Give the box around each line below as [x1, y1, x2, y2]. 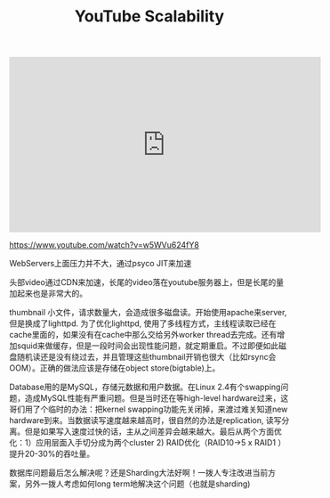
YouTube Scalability [74, 6, 225, 27]
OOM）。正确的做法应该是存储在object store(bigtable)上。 [9, 363, 221, 373]
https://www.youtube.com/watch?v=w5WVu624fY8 [9, 240, 200, 250]
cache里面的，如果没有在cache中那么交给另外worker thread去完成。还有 [9, 330, 278, 340]
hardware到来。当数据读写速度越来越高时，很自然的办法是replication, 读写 [9, 415, 282, 426]
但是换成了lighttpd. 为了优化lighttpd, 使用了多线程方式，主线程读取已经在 [9, 318, 277, 329]
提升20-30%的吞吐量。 [9, 448, 95, 460]
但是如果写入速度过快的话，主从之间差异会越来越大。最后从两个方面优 [24, 426, 282, 437]
